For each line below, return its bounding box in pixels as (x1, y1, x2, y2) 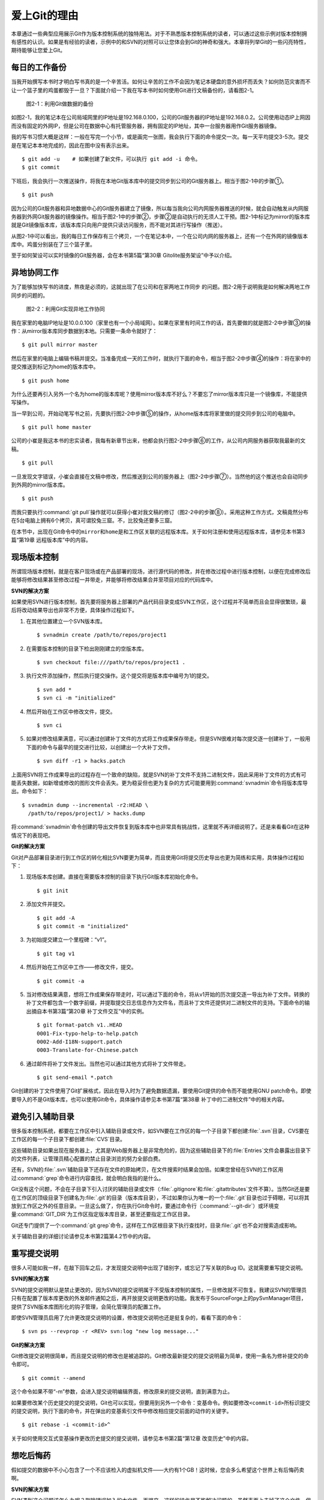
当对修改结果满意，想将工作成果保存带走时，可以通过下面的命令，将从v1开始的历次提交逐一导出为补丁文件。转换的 (26, 991, 310, 998)
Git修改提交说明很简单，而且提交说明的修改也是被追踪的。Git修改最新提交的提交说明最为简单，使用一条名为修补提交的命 (11, 1352, 309, 1360)
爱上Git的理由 (11, 9, 79, 22)
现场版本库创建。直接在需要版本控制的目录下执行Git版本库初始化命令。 (26, 873, 202, 880)
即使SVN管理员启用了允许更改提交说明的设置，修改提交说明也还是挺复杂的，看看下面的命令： (11, 1314, 243, 1321)
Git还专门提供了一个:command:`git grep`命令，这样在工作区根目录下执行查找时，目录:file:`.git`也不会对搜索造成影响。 (11, 1222, 300, 1229)
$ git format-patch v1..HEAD (37, 1022, 122, 1028)
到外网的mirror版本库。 (11, 481, 68, 488)
